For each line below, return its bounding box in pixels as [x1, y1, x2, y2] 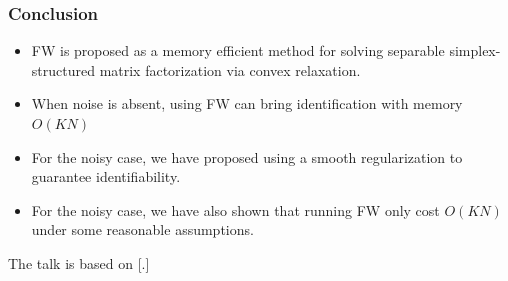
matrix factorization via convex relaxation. [99, 59, 361, 80]
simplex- [449, 40, 501, 61]
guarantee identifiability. [31, 166, 181, 187]
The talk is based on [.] [8, 252, 150, 273]
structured [31, 59, 95, 80]
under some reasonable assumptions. [31, 219, 254, 240]
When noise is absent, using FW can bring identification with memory [31, 93, 463, 114]
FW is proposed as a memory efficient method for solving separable [31, 40, 445, 61]
